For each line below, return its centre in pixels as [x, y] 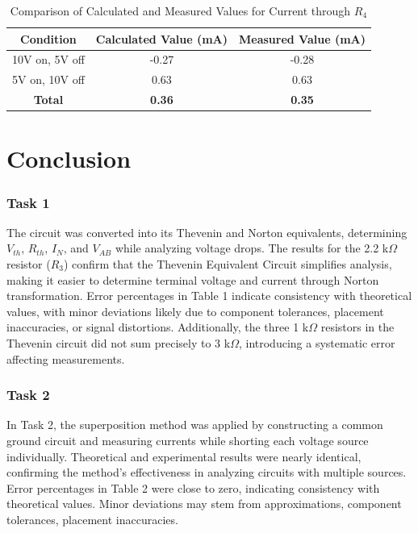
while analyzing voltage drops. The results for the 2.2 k [252, 248]
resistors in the [357, 327]
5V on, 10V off [48, 79]
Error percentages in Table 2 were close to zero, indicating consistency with [193, 487]
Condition [48, 38]
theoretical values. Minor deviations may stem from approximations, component [204, 504]
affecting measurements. [66, 358]
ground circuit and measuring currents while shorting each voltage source [188, 440]
